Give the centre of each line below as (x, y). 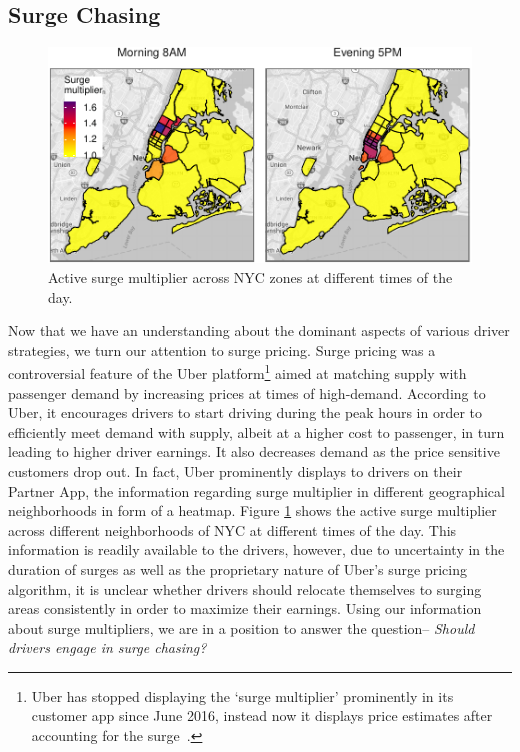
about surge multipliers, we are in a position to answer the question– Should (241, 627)
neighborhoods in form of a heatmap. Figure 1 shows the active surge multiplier (252, 510)
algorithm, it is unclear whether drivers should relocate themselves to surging (245, 588)
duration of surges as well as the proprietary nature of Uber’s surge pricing (237, 568)
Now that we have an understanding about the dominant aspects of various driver (259, 330)
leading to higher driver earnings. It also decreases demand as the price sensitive (254, 451)
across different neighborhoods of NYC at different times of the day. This (232, 529)
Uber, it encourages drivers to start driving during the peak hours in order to (245, 412)
